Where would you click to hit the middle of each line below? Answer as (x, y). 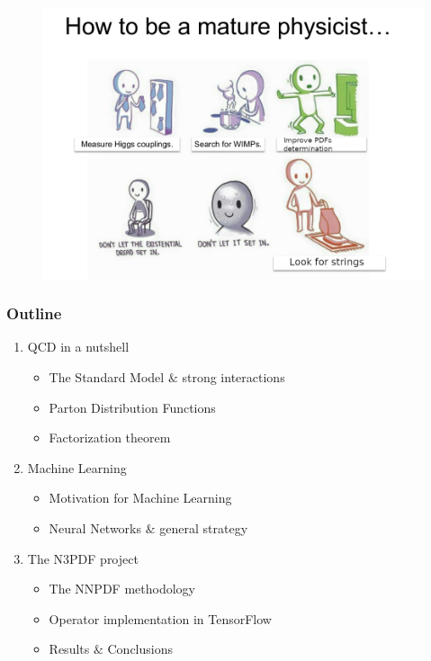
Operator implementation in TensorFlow (160, 618)
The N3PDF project (83, 558)
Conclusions (140, 649)
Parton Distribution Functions (132, 407)
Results (69, 649)
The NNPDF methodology (122, 589)
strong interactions (233, 377)
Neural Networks (95, 528)
